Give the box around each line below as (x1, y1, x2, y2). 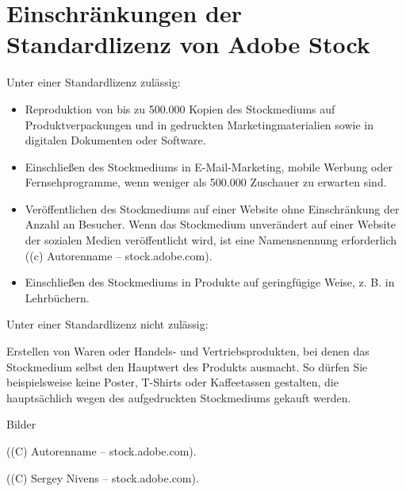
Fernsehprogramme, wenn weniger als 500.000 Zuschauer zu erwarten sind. (25, 174, 387, 190)
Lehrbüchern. (25, 289, 90, 306)
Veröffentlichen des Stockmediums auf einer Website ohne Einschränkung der (25, 200, 400, 217)
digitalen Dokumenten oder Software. (25, 132, 206, 148)
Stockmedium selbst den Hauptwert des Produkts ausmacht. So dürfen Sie (6, 358, 368, 375)
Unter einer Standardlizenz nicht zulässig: (6, 316, 209, 332)
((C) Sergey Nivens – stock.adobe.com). (6, 469, 199, 486)
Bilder (6, 416, 36, 432)
